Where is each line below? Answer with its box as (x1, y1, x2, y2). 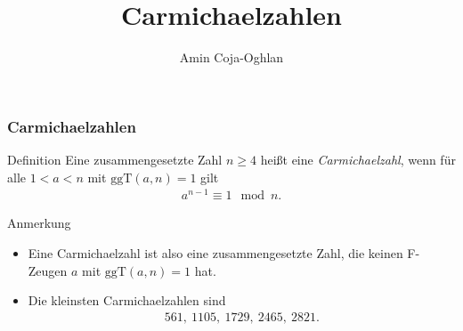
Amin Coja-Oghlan (179, 48, 284, 67)
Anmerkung (7, 214, 71, 232)
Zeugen (28, 261, 68, 279)
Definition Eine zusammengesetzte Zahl (7, 150, 223, 169)
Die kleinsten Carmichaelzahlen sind (28, 291, 226, 310)
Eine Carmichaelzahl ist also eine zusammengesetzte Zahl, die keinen (28, 243, 403, 262)
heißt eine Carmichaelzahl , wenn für (260, 150, 456, 169)
